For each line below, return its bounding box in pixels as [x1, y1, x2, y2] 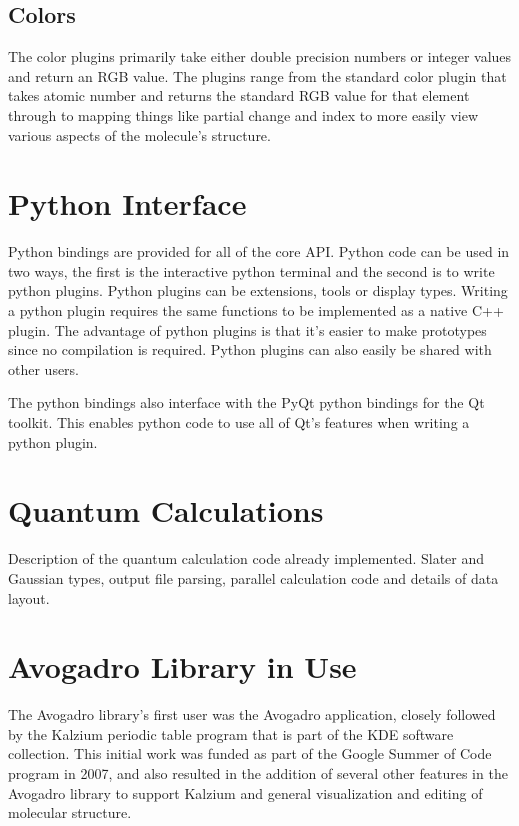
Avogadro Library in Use [8, 646, 357, 687]
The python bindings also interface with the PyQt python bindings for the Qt [8, 392, 485, 413]
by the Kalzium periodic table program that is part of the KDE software [8, 723, 454, 744]
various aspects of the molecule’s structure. [8, 124, 271, 145]
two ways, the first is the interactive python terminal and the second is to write [8, 260, 495, 281]
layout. [8, 587, 50, 608]
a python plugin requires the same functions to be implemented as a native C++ [8, 300, 504, 321]
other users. [8, 358, 80, 379]
